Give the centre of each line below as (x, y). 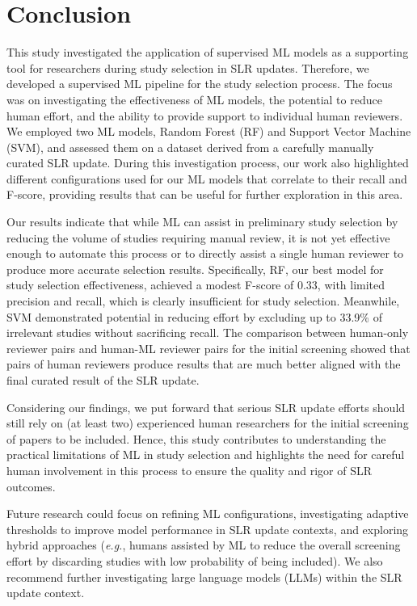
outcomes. (31, 486)
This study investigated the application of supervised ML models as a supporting (208, 52)
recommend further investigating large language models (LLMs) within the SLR (204, 577)
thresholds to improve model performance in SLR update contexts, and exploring (208, 529)
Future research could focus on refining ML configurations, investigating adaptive (208, 513)
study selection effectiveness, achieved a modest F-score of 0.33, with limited (196, 285)
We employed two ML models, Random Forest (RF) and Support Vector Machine (209, 131)
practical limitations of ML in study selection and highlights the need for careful (206, 455)
